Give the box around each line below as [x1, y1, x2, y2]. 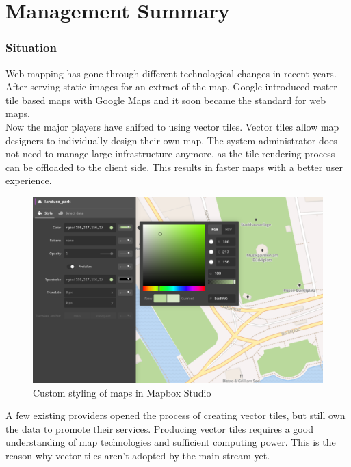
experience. [5, 173, 52, 187]
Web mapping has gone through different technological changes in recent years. [5, 66, 337, 80]
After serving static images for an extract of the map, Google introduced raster [5, 79, 337, 94]
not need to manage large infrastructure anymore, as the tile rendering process [5, 146, 335, 161]
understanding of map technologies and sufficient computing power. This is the [5, 435, 336, 449]
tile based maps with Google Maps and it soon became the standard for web [5, 92, 326, 107]
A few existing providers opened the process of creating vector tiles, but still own [5, 408, 346, 423]
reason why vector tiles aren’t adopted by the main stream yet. [5, 448, 270, 462]
